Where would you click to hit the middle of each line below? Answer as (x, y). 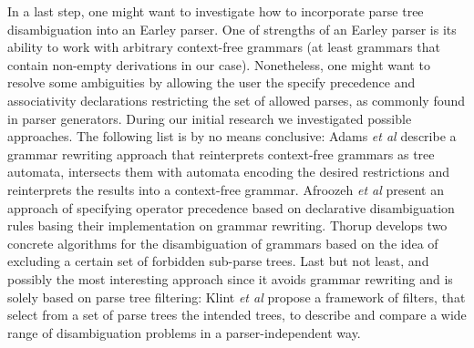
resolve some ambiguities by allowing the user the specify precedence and (211, 82)
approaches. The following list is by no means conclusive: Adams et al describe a (232, 136)
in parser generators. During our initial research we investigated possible (210, 118)
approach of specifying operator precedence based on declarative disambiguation (231, 207)
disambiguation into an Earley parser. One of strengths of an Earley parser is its (232, 29)
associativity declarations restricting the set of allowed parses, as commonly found (237, 100)
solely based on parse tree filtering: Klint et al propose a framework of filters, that (237, 297)
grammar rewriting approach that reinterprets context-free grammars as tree (221, 154)
